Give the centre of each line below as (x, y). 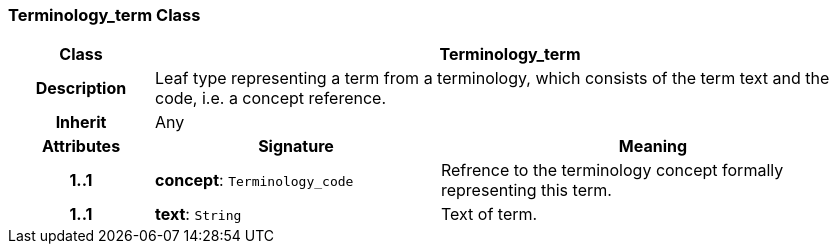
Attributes (81, 146)
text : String (198, 214)
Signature (296, 146)
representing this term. (526, 190)
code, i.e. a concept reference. (270, 98)
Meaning (653, 146)
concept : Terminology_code (254, 180)
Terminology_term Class (104, 15)
